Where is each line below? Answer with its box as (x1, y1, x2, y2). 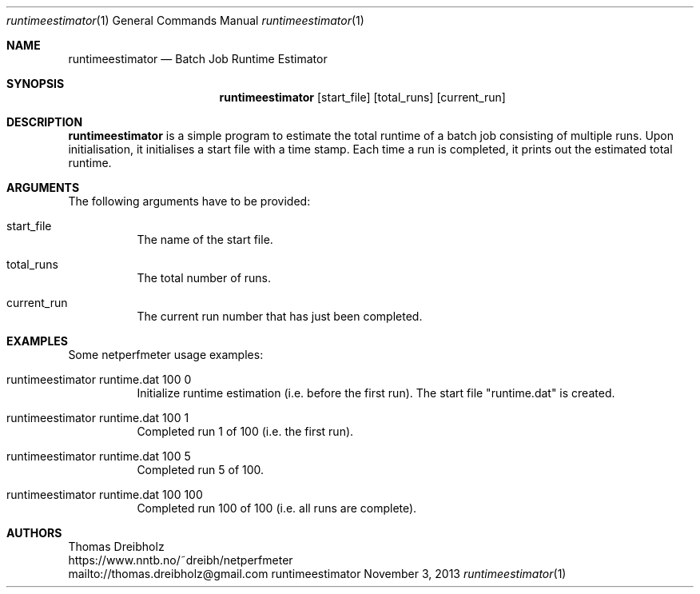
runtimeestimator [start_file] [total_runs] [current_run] (219, 90, 506, 104)
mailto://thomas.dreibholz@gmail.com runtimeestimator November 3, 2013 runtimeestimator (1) (68, 567, 567, 580)
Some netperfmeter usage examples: (68, 348, 264, 361)
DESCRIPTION (6, 115, 83, 129)
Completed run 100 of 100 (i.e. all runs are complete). (137, 501, 417, 515)
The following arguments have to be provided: (68, 194, 311, 208)
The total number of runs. (137, 271, 271, 285)
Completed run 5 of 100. (137, 463, 264, 476)
